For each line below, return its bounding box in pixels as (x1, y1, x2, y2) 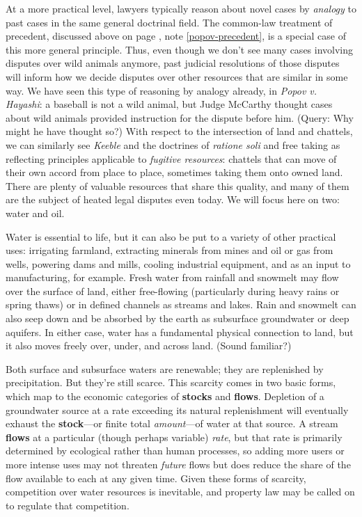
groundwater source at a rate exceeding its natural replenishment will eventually (6, 402, 349, 417)
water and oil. (6, 205, 65, 220)
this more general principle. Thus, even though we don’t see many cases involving (6, 42, 354, 56)
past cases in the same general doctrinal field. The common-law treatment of (6, 15, 333, 29)
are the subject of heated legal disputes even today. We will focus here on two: (6, 192, 340, 207)
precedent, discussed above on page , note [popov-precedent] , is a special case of (6, 29, 346, 43)
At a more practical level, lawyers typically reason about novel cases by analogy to (6, 1, 356, 15)
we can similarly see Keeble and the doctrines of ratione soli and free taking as (6, 137, 340, 152)
